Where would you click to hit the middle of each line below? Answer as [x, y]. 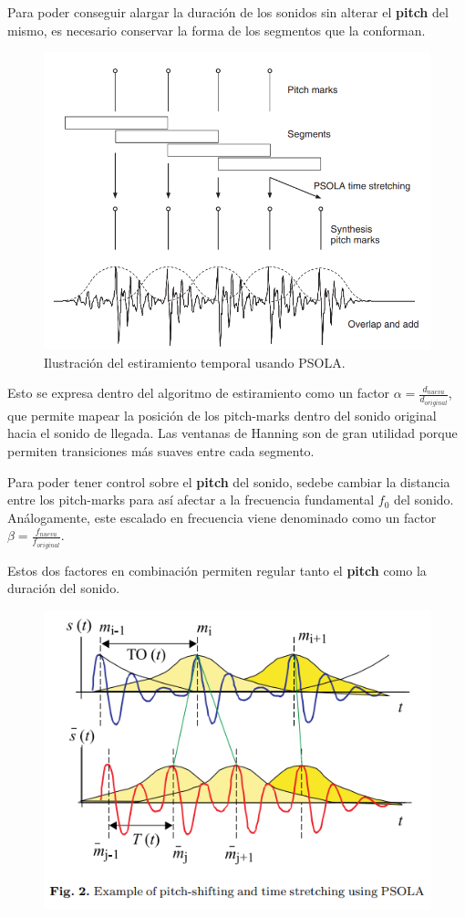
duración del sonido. [64, 588]
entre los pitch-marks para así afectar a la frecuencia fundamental [191, 500]
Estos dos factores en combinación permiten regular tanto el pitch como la [217, 570]
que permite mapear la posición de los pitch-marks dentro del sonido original [222, 415]
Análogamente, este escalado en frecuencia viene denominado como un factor [222, 517]
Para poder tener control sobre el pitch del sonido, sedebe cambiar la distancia [229, 481]
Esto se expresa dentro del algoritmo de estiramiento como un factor [199, 393]
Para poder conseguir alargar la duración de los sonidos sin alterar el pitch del [228, 12]
